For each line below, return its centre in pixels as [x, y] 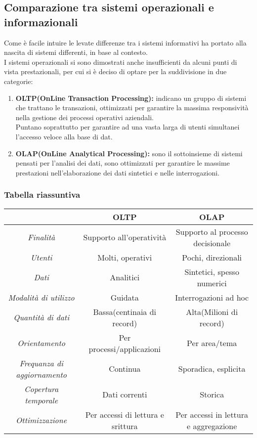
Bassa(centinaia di [125, 311]
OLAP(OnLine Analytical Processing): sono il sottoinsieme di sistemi [129, 153]
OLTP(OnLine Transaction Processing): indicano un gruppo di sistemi [131, 98]
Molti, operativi [125, 257]
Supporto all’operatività [125, 237]
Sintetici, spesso [212, 271]
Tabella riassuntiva [42, 195]
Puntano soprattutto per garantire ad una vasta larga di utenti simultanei [128, 127]
